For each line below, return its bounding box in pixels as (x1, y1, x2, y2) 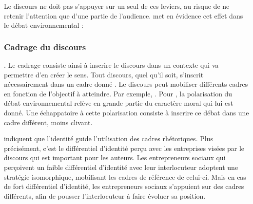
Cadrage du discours (4, 40, 86, 53)
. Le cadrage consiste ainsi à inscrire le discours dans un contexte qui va (4, 60, 219, 70)
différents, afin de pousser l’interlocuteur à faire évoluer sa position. (4, 190, 206, 201)
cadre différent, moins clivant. (4, 117, 93, 127)
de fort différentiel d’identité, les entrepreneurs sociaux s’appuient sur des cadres (4, 181, 244, 191)
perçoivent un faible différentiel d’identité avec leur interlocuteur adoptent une (4, 162, 238, 172)
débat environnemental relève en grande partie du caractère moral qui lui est (4, 98, 234, 108)
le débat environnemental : (4, 20, 83, 30)
